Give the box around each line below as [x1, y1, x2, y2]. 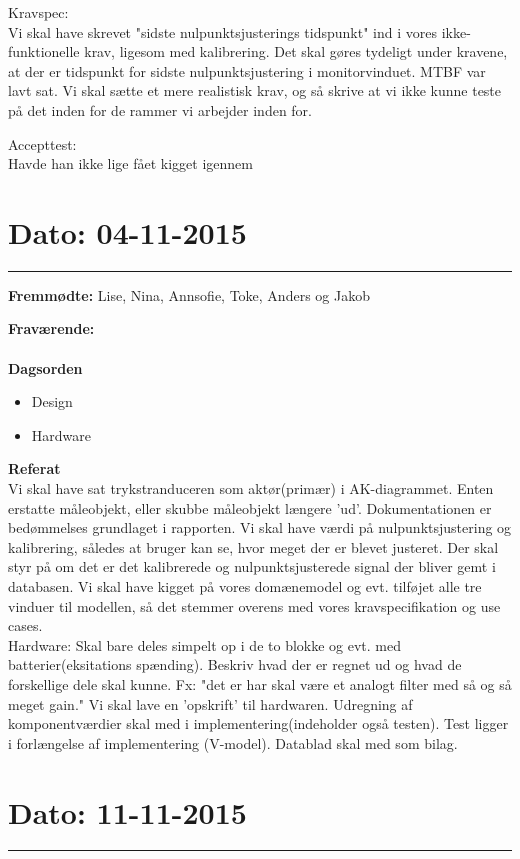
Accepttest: [8, 133, 77, 154]
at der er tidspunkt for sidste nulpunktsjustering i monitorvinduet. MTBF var [8, 60, 486, 81]
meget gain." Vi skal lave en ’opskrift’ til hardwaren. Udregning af [8, 693, 413, 714]
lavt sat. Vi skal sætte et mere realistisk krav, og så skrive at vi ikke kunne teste [8, 80, 502, 101]
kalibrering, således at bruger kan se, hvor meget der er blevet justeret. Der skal [8, 536, 499, 557]
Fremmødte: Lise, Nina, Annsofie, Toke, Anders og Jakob [8, 284, 370, 305]
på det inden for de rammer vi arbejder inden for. [8, 99, 312, 120]
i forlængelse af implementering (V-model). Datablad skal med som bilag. [8, 732, 458, 753]
